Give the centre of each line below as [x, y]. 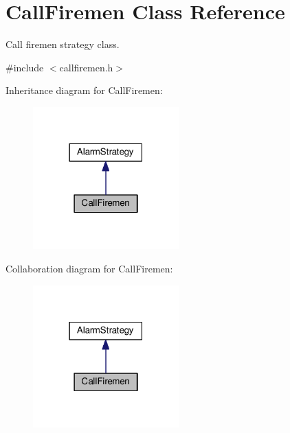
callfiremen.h [86, 67]
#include [25, 67]
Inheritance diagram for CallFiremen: [84, 90]
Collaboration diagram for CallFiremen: [89, 268]
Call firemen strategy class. [63, 44]
